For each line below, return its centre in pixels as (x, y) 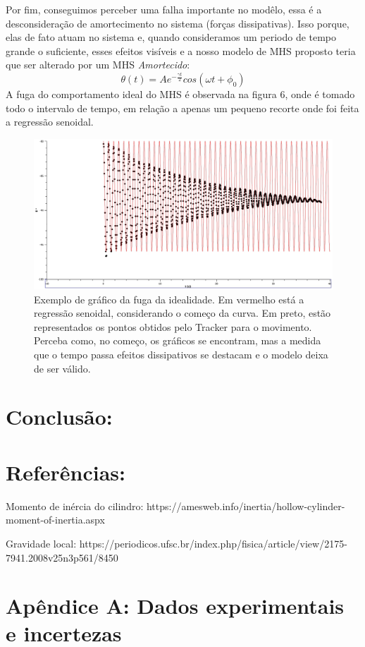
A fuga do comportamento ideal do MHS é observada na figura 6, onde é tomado (180, 94)
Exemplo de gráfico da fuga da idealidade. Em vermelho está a (169, 299)
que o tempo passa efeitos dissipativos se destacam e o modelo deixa (181, 355)
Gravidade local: (41, 543)
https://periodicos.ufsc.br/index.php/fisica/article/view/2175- (213, 543)
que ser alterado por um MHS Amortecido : (98, 65)
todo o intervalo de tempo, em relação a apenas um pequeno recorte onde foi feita (182, 108)
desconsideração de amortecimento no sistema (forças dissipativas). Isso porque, (178, 23)
